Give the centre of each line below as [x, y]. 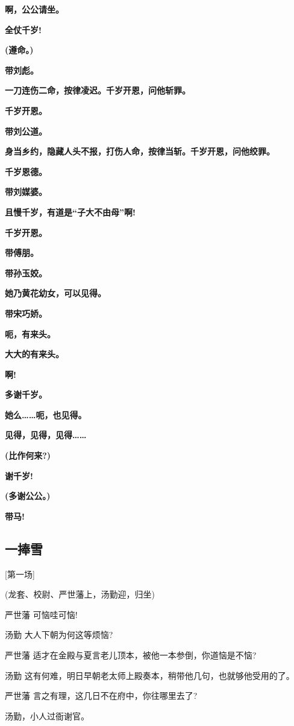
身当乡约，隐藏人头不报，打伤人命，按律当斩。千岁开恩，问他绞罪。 [140, 151]
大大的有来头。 [34, 354]
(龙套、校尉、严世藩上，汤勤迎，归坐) [80, 594]
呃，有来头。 [30, 333]
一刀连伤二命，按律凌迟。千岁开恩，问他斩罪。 [98, 90]
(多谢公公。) [28, 496]
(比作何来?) [28, 455]
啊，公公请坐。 [34, 9]
